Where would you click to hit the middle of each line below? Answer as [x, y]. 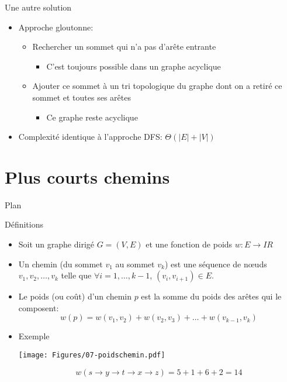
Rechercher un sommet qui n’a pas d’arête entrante [124, 47]
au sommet [135, 264]
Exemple [34, 336]
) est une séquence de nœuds [216, 264]
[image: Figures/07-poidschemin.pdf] [92, 355]
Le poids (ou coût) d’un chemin [75, 296]
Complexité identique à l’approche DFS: [90, 137]
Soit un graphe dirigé [56, 244]
